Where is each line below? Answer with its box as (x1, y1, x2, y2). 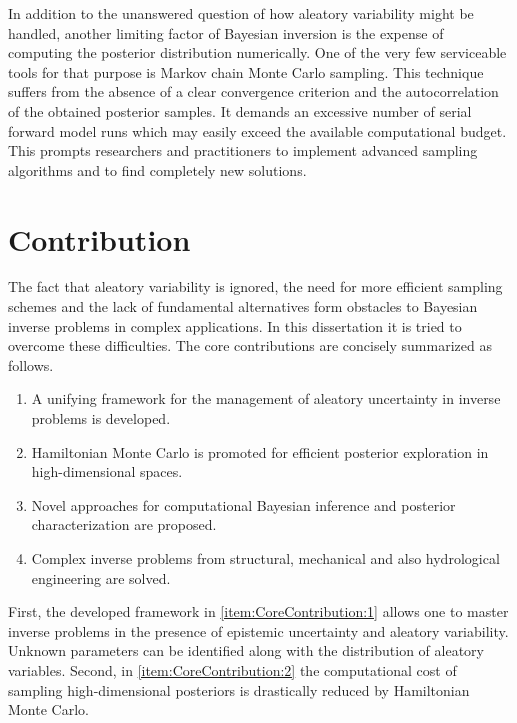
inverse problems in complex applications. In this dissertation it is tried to (8, 315, 462, 336)
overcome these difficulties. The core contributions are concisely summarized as (8, 335, 492, 356)
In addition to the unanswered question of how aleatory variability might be (8, 3, 474, 23)
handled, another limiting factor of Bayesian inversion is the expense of (8, 22, 444, 43)
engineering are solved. (31, 567, 171, 588)
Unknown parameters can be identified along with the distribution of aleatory (8, 640, 484, 661)
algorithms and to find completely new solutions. (8, 159, 307, 180)
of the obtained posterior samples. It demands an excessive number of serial (8, 100, 472, 121)
